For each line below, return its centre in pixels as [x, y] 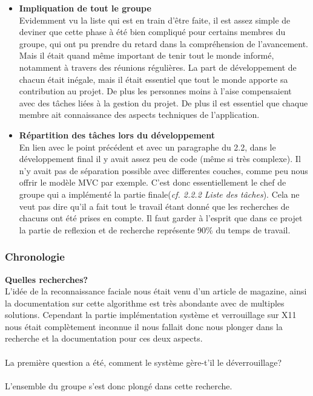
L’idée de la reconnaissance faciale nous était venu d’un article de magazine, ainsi [156, 291]
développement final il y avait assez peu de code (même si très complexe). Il [160, 159]
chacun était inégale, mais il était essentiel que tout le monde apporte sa [153, 79]
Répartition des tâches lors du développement [117, 135]
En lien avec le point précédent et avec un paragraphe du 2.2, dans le [147, 147]
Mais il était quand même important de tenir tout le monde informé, [147, 55]
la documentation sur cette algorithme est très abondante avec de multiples [145, 303]
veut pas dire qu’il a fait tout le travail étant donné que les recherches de [154, 206]
